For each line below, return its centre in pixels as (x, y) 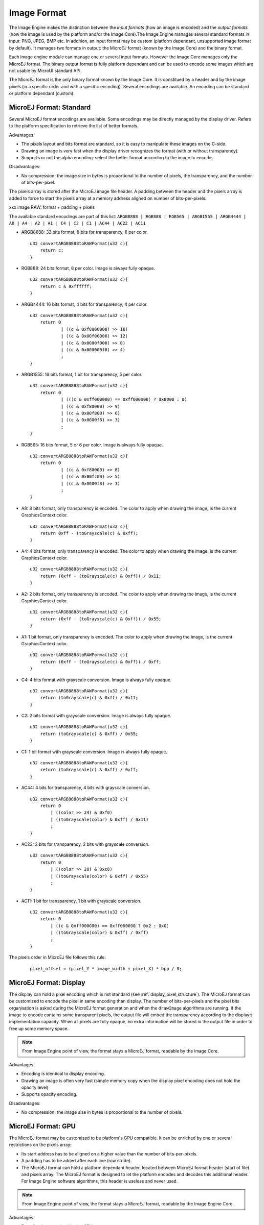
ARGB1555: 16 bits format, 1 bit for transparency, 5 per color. (82, 374)
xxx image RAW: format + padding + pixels (52, 207)
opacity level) (35, 1087)
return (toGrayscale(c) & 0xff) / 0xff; (89, 770)
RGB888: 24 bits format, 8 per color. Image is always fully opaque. (88, 268)
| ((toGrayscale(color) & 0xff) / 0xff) (99, 933)
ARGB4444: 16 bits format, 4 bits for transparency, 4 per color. (84, 304)
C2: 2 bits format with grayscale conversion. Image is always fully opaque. (96, 716)
